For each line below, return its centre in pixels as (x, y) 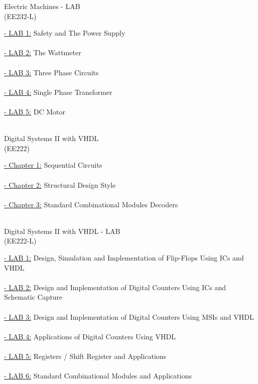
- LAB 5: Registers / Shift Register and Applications (85, 356)
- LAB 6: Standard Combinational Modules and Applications (98, 376)
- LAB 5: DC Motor (35, 111)
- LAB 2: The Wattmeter (43, 52)
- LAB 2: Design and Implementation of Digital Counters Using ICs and (115, 287)
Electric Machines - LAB (42, 6)
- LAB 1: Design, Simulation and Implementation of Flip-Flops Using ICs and (124, 258)
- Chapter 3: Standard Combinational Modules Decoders (91, 204)
